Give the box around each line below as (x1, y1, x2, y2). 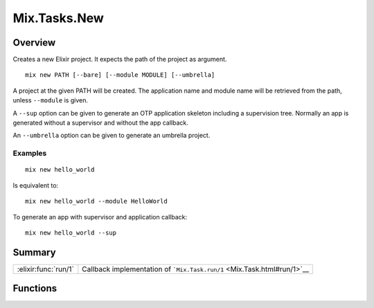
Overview (12, 37, 56, 48)
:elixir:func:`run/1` (17, 264, 74, 273)
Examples (12, 149, 47, 158)
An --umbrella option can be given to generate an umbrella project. (12, 132, 211, 140)
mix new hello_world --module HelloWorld (25, 197, 168, 206)
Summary (12, 246, 56, 258)
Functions (12, 282, 57, 294)
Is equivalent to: (12, 181, 59, 190)
